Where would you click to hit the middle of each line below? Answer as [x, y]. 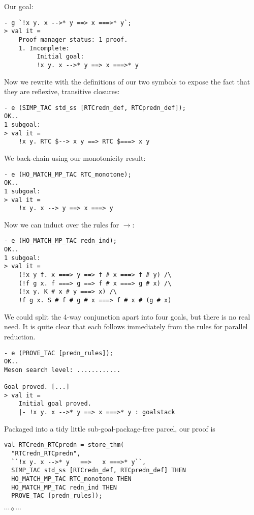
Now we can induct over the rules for [62, 224]
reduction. [20, 336]
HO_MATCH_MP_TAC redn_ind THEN [64, 487]
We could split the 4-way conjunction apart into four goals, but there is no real [127, 316]
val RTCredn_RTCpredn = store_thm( [64, 445]
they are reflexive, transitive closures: [62, 91]
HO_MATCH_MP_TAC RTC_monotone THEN [71, 479]
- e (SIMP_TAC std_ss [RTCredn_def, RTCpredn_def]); [95, 108]
